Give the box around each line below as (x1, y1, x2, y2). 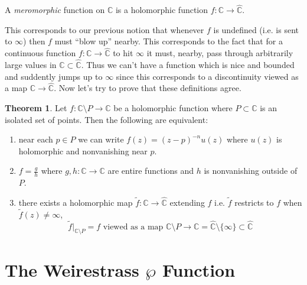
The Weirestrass (5, 257, 139, 281)
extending (169, 196, 205, 209)
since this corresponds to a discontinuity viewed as (116, 70, 299, 82)
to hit (113, 47, 133, 59)
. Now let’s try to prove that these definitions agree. (54, 82, 241, 94)
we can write (78, 133, 124, 145)
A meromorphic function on (5, 4, 105, 16)
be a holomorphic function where (113, 102, 233, 114)
